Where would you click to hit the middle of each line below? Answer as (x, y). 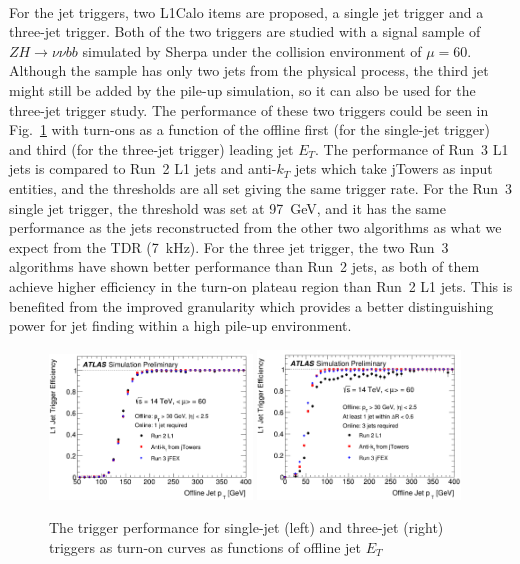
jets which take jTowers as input (393, 168)
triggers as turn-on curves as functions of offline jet (205, 546)
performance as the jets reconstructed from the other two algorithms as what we (255, 227)
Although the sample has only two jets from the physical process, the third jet (249, 70)
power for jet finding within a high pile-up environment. (180, 325)
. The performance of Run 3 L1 (412, 148)
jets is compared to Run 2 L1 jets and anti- (143, 168)
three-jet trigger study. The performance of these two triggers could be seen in (249, 109)
